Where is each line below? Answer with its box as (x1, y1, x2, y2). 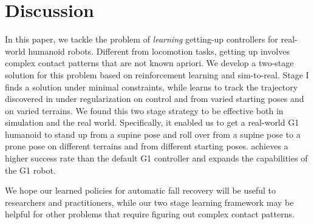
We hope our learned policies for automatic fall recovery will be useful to (5, 184, 276, 197)
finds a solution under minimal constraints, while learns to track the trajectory (5, 80, 298, 93)
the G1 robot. (5, 163, 56, 176)
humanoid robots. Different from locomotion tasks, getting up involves (28, 44, 290, 57)
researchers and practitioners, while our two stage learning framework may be (5, 195, 294, 208)
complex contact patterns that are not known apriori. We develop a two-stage (5, 56, 294, 69)
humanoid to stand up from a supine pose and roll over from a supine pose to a (5, 127, 301, 140)
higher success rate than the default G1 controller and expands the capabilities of (5, 152, 308, 165)
